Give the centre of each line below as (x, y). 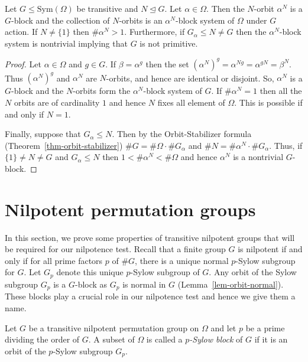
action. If (21, 32)
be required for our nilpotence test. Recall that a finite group (115, 249)
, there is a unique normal (182, 260)
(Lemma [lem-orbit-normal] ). (231, 284)
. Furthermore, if (155, 32)
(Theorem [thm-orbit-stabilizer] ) (64, 145)
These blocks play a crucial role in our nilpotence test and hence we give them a (150, 296)
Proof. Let (23, 63)
